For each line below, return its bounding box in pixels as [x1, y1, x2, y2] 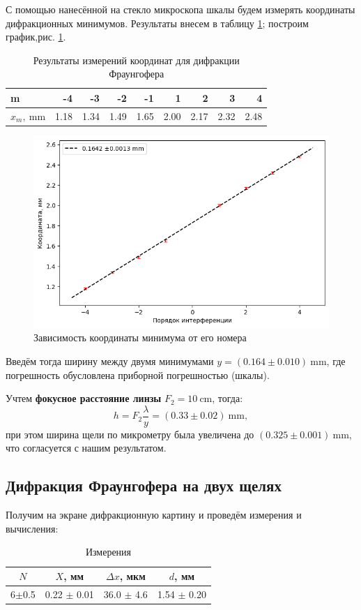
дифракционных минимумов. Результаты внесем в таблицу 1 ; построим [6, 15, 309, 30]
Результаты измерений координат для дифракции [33, 52, 240, 67]
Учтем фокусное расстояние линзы [6, 391, 162, 406]
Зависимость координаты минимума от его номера [33, 330, 247, 345]
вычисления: [6, 521, 59, 535]
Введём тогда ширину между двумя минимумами [6, 353, 214, 368]
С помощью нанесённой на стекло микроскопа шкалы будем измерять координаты [6, 2, 355, 16]
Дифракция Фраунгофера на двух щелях [6, 475, 282, 496]
